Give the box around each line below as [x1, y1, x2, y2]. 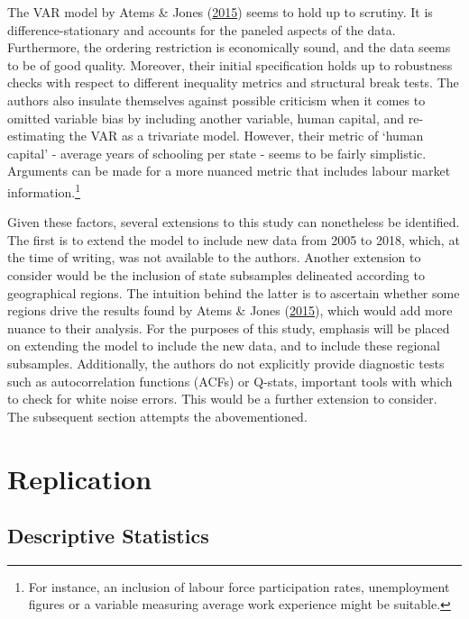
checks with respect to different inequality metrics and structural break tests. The [7, 73, 459, 92]
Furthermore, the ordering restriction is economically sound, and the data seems [7, 38, 451, 57]
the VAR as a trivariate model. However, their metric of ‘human [69, 126, 424, 145]
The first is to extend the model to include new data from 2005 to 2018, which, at [7, 230, 460, 249]
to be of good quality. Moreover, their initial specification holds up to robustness [7, 55, 453, 74]
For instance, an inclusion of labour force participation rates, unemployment [28, 577, 450, 596]
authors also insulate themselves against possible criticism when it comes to [7, 90, 426, 109]
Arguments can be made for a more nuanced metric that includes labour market [7, 161, 451, 180]
